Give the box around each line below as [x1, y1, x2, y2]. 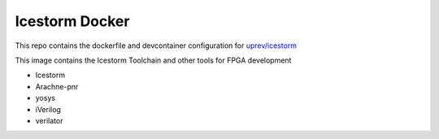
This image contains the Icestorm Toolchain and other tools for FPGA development [15, 55, 292, 65]
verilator [35, 115, 63, 125]
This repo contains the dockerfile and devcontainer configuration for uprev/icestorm [15, 41, 297, 50]
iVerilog [35, 104, 61, 114]
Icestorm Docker [15, 12, 130, 30]
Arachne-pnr [35, 81, 79, 91]
